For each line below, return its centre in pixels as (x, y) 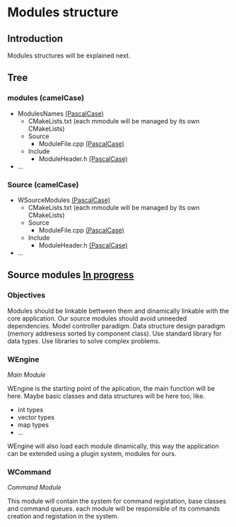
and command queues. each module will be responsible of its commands (114, 509)
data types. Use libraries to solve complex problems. (84, 340)
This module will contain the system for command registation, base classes (117, 501)
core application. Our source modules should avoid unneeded (97, 318)
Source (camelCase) (43, 184)
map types (33, 425)
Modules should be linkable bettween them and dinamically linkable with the (118, 311)
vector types (36, 417)
